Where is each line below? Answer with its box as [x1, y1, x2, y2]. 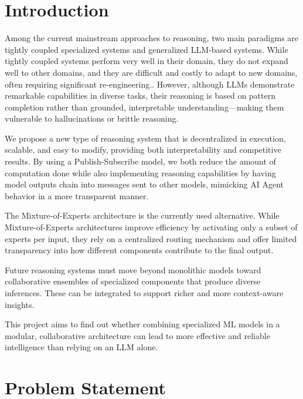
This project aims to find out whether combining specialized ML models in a [5, 318, 280, 330]
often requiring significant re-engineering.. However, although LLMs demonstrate [5, 78, 295, 90]
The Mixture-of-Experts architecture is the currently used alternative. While [5, 209, 280, 222]
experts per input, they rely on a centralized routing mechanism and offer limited [5, 232, 297, 244]
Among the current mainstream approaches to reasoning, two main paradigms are [5, 32, 299, 44]
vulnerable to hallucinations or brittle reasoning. [5, 112, 179, 125]
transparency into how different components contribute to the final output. [5, 244, 274, 256]
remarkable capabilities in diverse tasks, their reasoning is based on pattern [5, 89, 275, 102]
